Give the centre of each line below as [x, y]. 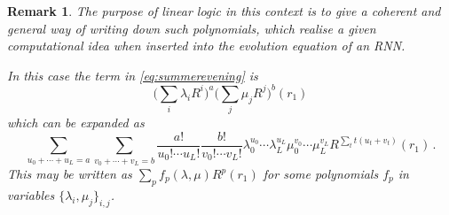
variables [31, 194]
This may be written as [70, 173]
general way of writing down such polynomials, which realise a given [192, 28]
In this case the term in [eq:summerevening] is [133, 75]
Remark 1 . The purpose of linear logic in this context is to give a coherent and [224, 11]
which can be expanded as [76, 123]
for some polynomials [321, 173]
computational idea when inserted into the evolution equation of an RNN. [206, 46]
